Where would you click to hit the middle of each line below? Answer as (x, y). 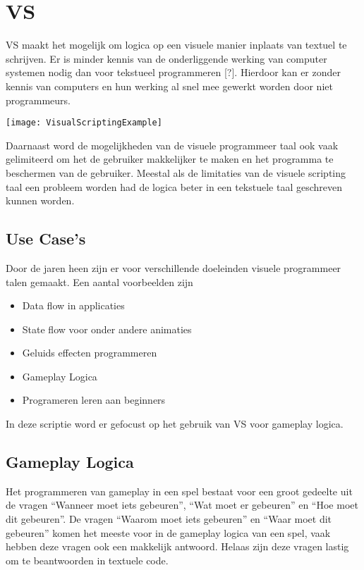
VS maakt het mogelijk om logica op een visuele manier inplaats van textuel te (176, 45)
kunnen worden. (40, 200)
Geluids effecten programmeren (90, 353)
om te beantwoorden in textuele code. (87, 560)
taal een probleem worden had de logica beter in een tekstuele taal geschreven (174, 186)
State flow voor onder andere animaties (107, 329)
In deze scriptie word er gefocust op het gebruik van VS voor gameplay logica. (175, 424)
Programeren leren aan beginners (94, 400)
